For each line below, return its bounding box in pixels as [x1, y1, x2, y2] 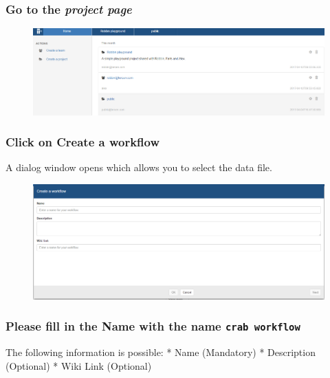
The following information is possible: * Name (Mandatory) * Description [5, 345, 316, 359]
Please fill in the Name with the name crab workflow [5, 318, 300, 335]
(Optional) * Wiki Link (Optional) [5, 358, 152, 373]
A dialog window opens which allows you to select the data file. [5, 160, 272, 175]
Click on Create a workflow [5, 133, 160, 151]
